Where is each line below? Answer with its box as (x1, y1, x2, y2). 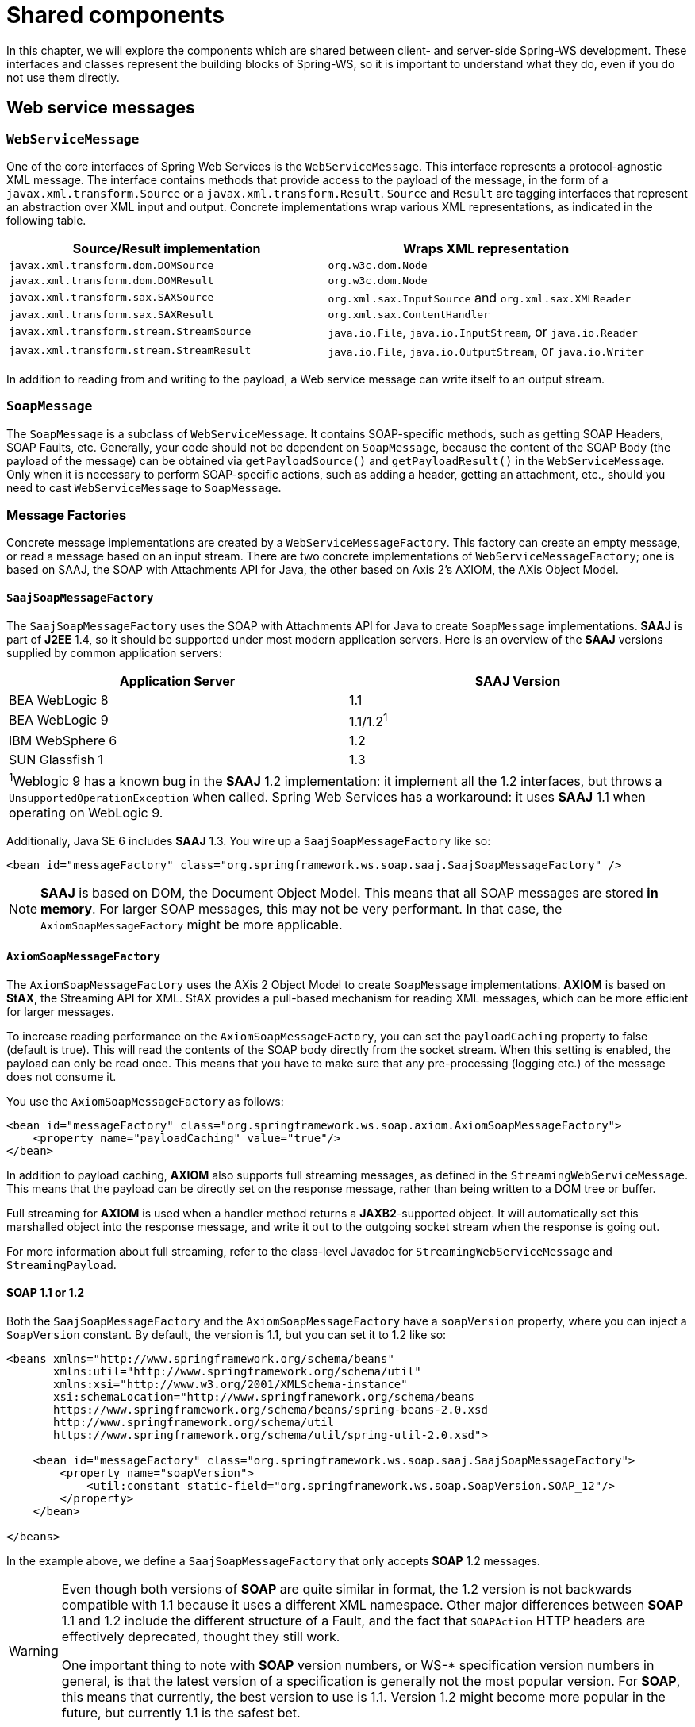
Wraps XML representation (403, 240, 570, 256)
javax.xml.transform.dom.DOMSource (9, 259, 214, 271)
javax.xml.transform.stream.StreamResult (9, 344, 252, 357)
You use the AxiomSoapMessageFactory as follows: (6, 1094, 284, 1108)
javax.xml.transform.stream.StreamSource (9, 325, 252, 338)
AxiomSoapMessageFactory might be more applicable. (40, 917, 343, 933)
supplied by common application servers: (6, 645, 222, 660)
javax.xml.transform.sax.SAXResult (9, 308, 214, 321)
